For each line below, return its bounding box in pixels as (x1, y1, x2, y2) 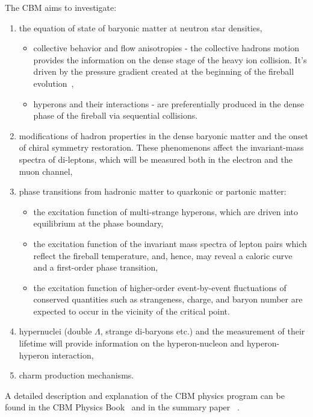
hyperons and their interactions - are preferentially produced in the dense (33, 97, 304, 110)
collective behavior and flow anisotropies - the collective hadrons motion (33, 42, 299, 54)
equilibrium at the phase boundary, (33, 217, 164, 230)
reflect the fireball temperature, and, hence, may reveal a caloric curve (33, 249, 293, 262)
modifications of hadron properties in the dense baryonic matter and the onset (19, 129, 308, 142)
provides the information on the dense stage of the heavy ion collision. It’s (33, 53, 307, 66)
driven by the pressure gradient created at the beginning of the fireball (33, 65, 294, 78)
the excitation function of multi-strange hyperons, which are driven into (33, 205, 298, 218)
